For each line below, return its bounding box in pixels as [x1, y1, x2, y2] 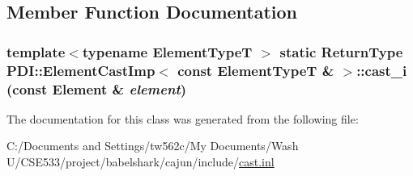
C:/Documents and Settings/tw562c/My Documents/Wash [6, 137, 299, 154]
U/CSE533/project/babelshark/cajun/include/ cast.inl [6, 153, 275, 170]
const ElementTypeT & [177, 60, 334, 80]
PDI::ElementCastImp [6, 60, 155, 80]
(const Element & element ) [6, 78, 187, 98]
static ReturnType [279, 41, 403, 61]
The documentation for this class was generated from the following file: [6, 110, 359, 127]
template [6, 41, 66, 61]
